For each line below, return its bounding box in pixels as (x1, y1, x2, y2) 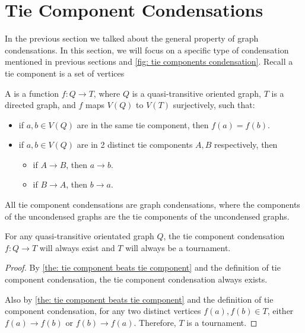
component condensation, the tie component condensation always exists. (5, 273, 268, 286)
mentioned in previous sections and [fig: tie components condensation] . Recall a (5, 55, 293, 68)
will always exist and (39, 241, 115, 253)
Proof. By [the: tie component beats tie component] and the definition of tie (5, 261, 281, 274)
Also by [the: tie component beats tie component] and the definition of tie (5, 293, 274, 305)
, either (267, 305, 294, 317)
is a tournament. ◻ (186, 316, 258, 328)
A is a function (5, 87, 59, 99)
